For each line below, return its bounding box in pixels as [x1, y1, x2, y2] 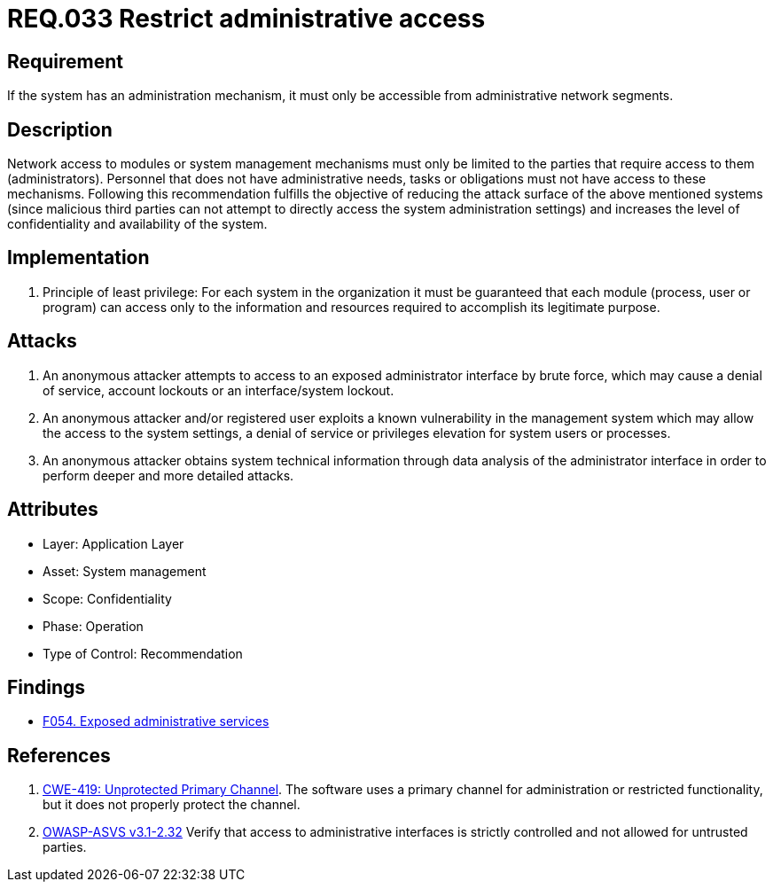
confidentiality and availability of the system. [7, 216, 268, 232]
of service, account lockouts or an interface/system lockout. [43, 382, 394, 398]
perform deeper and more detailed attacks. [43, 467, 294, 483]
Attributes [7, 498, 98, 521]
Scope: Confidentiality [43, 590, 172, 606]
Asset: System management [43, 563, 207, 579]
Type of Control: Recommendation [43, 645, 243, 661]
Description [7, 118, 113, 141]
